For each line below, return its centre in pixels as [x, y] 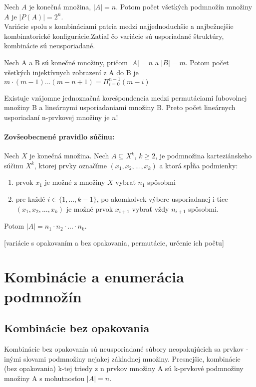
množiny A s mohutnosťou [44, 378]
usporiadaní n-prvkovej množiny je [57, 117]
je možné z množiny [75, 182]
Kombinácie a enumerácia [94, 277]
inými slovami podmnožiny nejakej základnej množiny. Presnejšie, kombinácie [122, 358]
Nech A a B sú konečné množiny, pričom [66, 62]
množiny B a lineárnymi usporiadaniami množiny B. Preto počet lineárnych [120, 107]
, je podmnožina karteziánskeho [204, 156]
